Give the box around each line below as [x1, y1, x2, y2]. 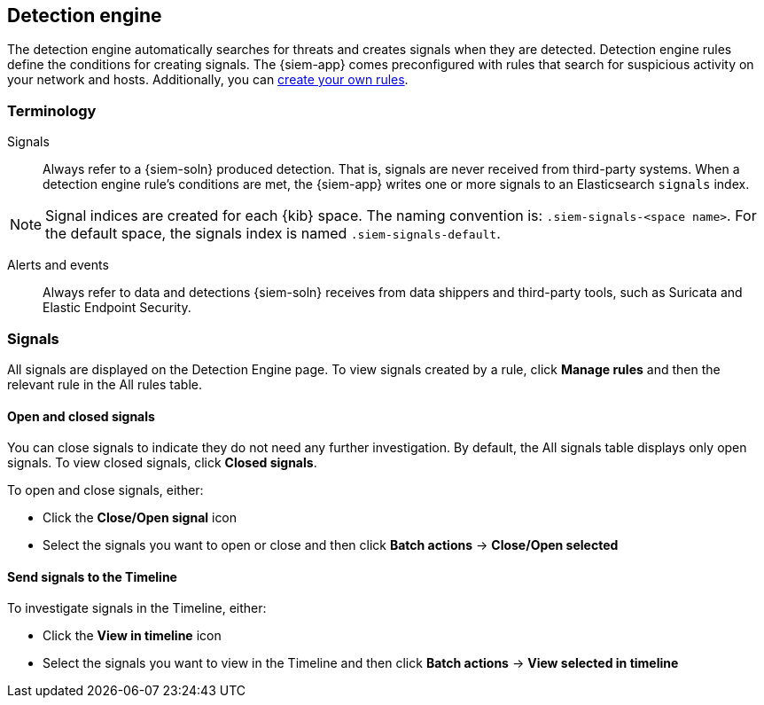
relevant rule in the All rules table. [7, 376, 203, 392]
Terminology [7, 101, 97, 120]
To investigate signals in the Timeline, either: [7, 600, 267, 616]
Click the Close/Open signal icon [43, 510, 238, 526]
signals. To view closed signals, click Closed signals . [7, 455, 317, 471]
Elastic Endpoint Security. [43, 300, 191, 316]
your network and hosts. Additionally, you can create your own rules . [7, 72, 409, 88]
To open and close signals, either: [7, 482, 204, 498]
